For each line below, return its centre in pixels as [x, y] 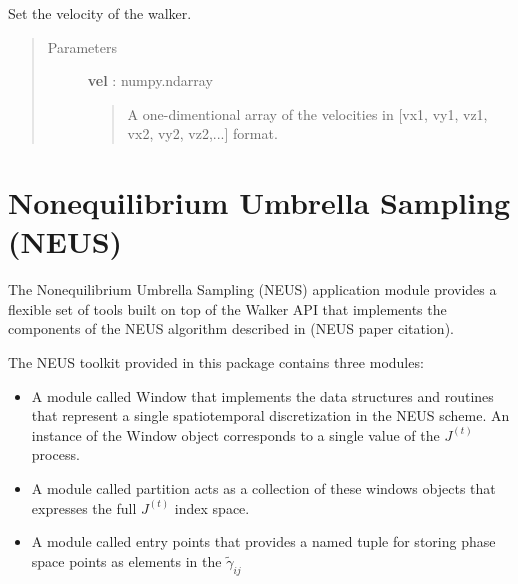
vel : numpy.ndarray [150, 80]
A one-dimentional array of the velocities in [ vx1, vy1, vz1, [307, 113]
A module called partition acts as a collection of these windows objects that [263, 488]
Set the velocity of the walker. [100, 13]
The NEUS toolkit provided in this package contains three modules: [216, 362]
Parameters [82, 46]
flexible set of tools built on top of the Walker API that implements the [227, 308]
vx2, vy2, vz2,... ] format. [202, 133]
